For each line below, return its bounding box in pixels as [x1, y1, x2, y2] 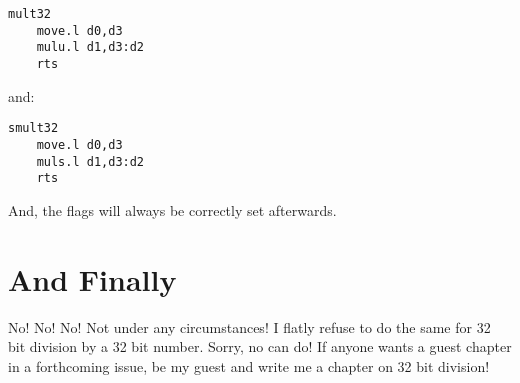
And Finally [8, 258, 177, 299]
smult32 [8, 121, 59, 136]
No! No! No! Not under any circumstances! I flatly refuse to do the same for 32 [8, 316, 491, 337]
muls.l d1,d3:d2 [36, 154, 145, 169]
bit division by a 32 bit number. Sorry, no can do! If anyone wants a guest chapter [8, 336, 512, 357]
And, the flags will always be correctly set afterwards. [8, 199, 337, 220]
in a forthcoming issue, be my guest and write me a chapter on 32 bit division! [8, 355, 490, 376]
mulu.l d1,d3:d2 [36, 40, 145, 55]
